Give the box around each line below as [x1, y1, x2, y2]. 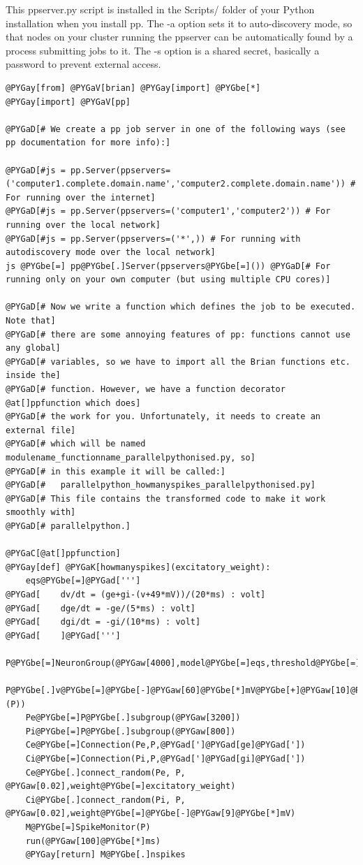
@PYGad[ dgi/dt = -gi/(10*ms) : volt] [6, 617, 201, 627]
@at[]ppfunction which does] [6, 398, 141, 408]
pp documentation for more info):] [6, 138, 171, 148]
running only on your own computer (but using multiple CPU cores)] [6, 275, 331, 285]
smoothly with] [6, 507, 76, 518]
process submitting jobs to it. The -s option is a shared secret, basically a [6, 43, 320, 57]
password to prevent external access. [6, 57, 161, 71]
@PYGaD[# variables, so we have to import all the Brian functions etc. [6, 356, 350, 367]
